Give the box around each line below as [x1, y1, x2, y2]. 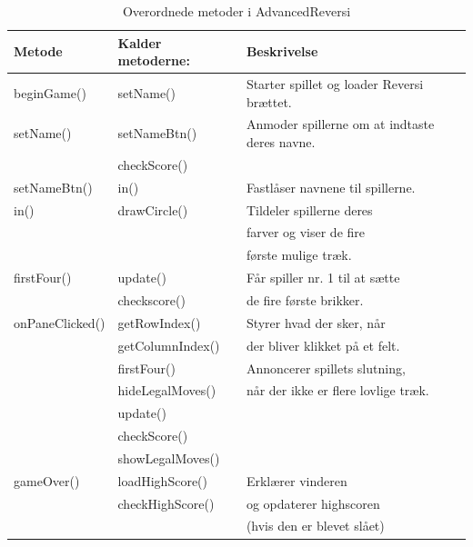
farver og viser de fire [246, 223, 366, 242]
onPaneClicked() [14, 313, 106, 332]
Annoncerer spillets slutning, [246, 358, 406, 377]
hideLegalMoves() [117, 381, 216, 400]
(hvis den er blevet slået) [246, 516, 385, 535]
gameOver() [14, 471, 80, 490]
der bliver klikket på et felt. [246, 335, 400, 354]
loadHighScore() [117, 471, 207, 490]
